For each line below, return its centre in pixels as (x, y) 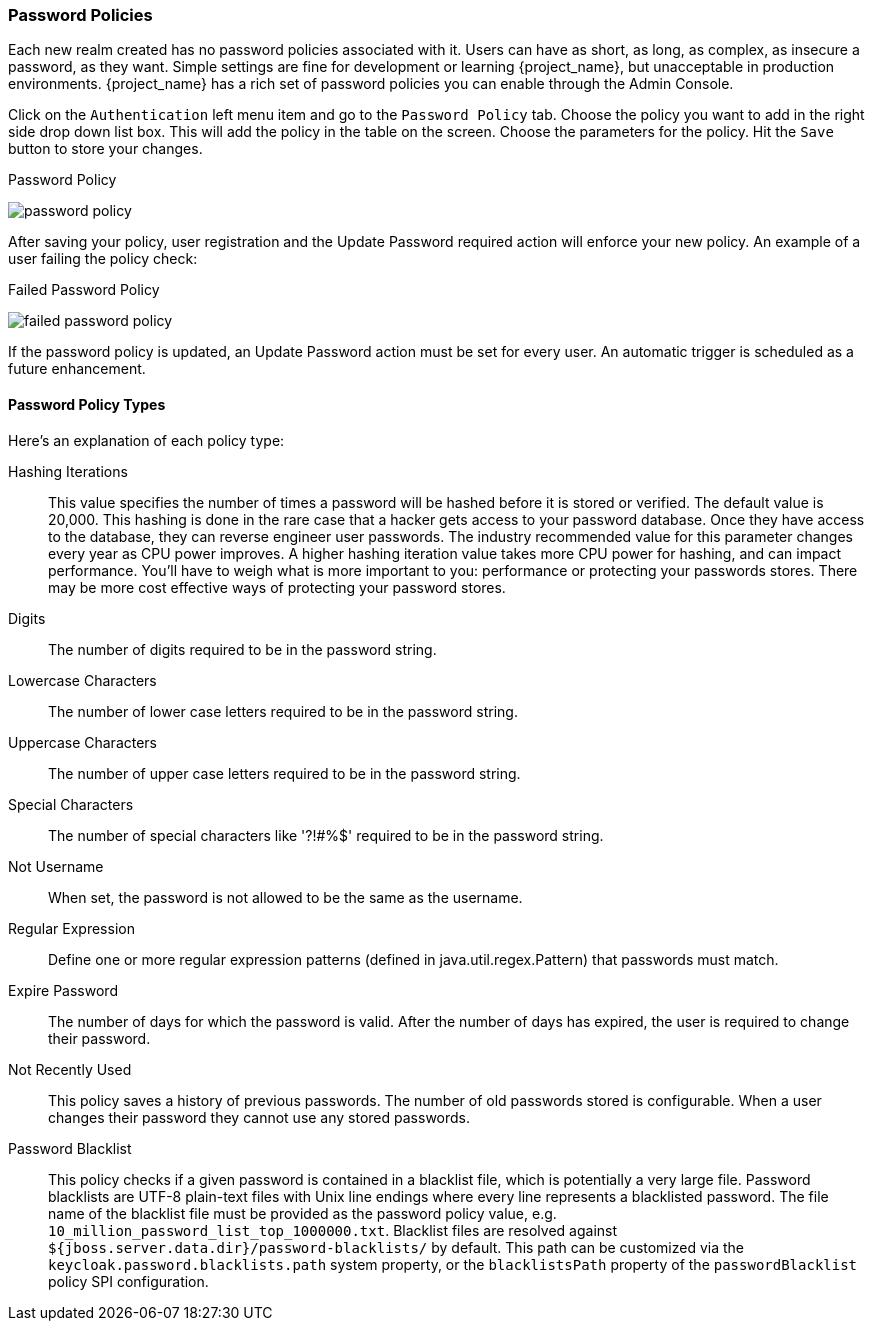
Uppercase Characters (83, 742)
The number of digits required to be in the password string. (242, 649)
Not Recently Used (70, 1069)
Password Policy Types (87, 404)
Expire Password (63, 990)
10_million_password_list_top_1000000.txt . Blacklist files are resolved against (333, 1230)
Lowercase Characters (82, 680)
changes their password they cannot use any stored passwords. (259, 1117)
